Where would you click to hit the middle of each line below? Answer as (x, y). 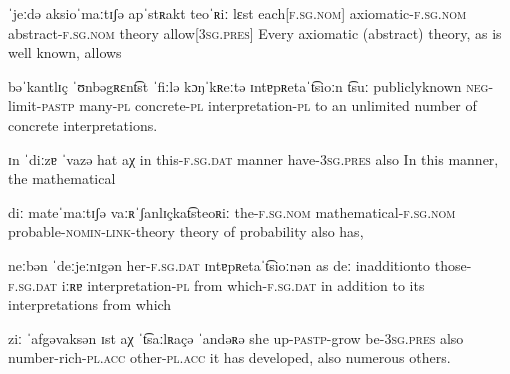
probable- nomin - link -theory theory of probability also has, (186, 231)
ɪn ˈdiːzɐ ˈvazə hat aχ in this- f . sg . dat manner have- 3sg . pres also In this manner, (253, 158)
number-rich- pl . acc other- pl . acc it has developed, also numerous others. (229, 357)
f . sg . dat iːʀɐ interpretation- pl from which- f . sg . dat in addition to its (216, 284)
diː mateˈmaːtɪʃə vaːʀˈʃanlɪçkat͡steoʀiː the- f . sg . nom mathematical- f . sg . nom (232, 211)
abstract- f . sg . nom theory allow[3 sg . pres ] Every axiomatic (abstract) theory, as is (255, 32)
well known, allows (65, 52)
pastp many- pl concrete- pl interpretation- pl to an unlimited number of (259, 105)
